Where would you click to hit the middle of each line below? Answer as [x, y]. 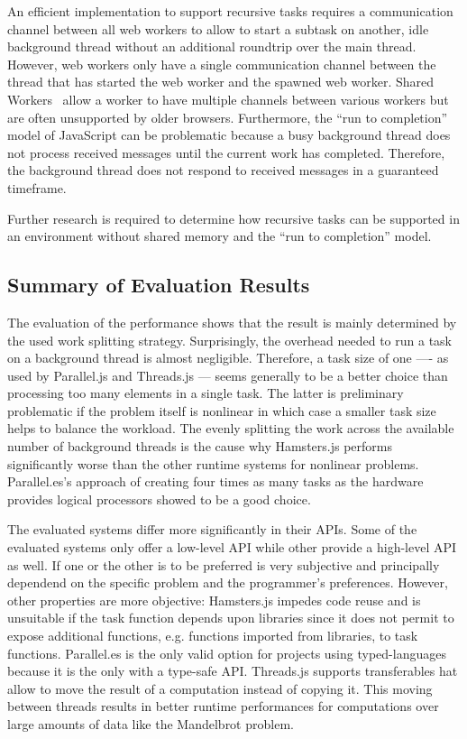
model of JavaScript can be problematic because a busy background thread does [229, 135]
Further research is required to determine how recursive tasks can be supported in [233, 218]
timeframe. [37, 187]
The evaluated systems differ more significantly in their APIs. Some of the [212, 529]
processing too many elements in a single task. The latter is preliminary [206, 393]
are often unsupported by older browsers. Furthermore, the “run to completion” [228, 117]
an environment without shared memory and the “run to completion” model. [220, 236]
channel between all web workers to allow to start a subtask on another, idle [218, 28]
